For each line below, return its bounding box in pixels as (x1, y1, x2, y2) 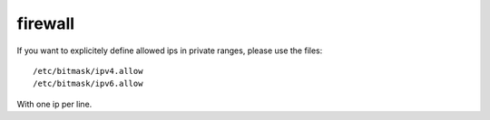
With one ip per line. (16, 98, 93, 109)
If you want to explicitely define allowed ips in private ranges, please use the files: (16, 45, 323, 56)
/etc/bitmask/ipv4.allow (33, 66, 143, 76)
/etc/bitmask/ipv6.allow (33, 78, 143, 89)
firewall (16, 14, 75, 33)
